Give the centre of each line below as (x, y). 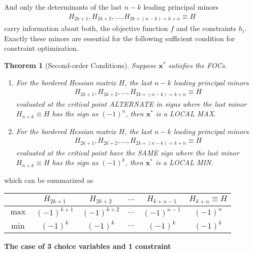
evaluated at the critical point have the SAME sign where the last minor (128, 152)
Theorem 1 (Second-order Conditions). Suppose (80, 65)
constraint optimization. (41, 48)
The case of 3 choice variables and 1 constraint (88, 246)
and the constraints (206, 28)
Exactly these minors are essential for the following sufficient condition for (120, 38)
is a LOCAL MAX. (186, 114)
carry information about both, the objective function (86, 28)
